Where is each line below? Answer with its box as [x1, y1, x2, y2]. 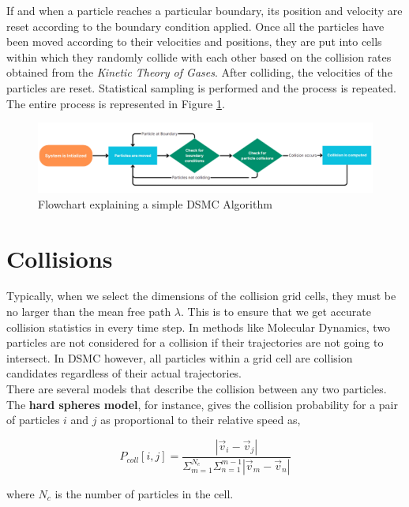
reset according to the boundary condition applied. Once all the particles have [6, 17, 385, 34]
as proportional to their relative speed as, [100, 411, 301, 428]
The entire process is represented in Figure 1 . [6, 95, 225, 111]
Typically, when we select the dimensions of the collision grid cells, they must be [6, 287, 396, 304]
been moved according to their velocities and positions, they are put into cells [6, 33, 382, 50]
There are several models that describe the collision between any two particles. [6, 381, 387, 397]
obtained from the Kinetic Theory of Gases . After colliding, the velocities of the [6, 64, 392, 81]
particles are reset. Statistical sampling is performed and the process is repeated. [6, 79, 396, 96]
